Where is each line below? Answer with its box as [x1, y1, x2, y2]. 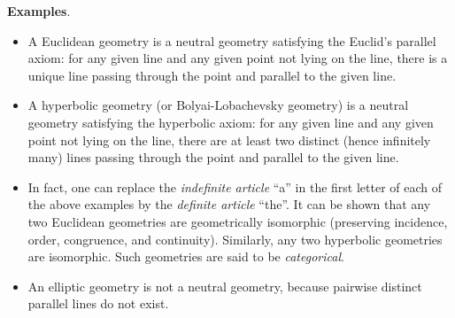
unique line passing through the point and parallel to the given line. [27, 66, 397, 84]
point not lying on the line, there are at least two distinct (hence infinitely [27, 130, 431, 149]
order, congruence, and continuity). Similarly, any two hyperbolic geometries [27, 229, 443, 248]
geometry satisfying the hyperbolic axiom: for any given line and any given [27, 112, 434, 131]
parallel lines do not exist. [27, 294, 169, 313]
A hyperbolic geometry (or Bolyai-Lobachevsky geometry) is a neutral [27, 96, 409, 114]
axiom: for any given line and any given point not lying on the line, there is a [27, 49, 448, 67]
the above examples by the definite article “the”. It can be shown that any [27, 195, 431, 213]
